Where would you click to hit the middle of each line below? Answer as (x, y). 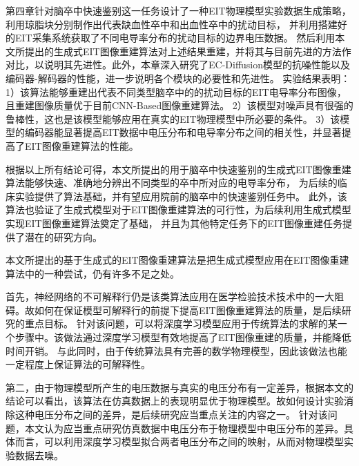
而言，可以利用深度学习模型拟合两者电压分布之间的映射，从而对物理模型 (179, 441)
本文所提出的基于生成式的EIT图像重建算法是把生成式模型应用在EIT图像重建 (177, 260)
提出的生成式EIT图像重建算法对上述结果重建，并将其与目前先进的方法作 (188, 51)
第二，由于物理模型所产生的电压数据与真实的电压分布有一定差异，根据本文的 (179, 387)
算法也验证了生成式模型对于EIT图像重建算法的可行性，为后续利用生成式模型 (178, 210)
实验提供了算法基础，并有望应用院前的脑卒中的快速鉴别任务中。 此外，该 (181, 196)
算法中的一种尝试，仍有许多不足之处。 (93, 273)
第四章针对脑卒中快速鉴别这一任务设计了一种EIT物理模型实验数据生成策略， (178, 10)
